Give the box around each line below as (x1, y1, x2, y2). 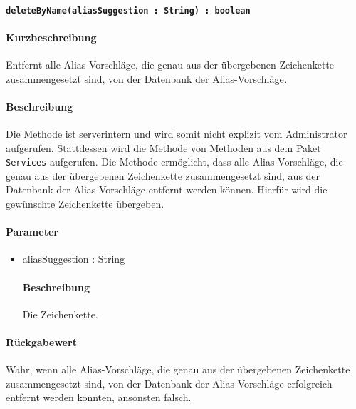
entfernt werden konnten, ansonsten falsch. (6, 390, 192, 405)
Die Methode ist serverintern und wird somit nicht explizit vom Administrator (6, 126, 347, 141)
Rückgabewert (6, 335, 77, 350)
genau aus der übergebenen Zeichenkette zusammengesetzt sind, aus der (6, 168, 320, 183)
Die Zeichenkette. (22, 306, 98, 321)
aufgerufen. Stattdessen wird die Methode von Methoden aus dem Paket (6, 140, 321, 155)
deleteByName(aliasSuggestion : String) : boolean (6, 5, 251, 16)
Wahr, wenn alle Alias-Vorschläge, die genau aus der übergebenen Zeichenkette (6, 362, 350, 377)
